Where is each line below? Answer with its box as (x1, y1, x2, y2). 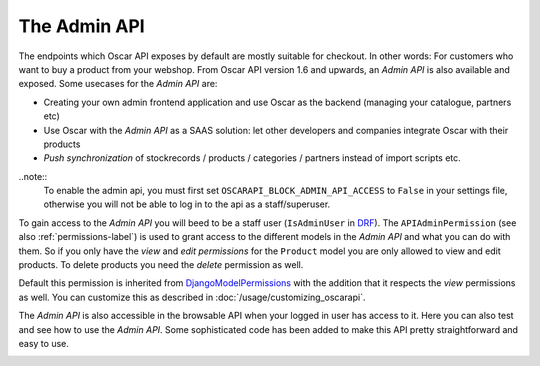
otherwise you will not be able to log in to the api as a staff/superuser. (43, 198, 331, 210)
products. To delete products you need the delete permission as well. (18, 259, 304, 271)
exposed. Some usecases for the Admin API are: (18, 78, 218, 90)
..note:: (18, 170, 48, 182)
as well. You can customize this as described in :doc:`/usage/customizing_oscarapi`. (18, 291, 366, 303)
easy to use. (18, 337, 69, 349)
